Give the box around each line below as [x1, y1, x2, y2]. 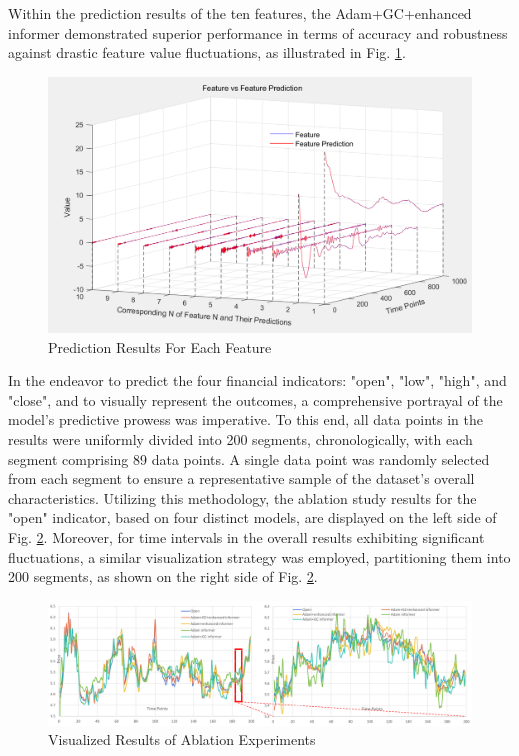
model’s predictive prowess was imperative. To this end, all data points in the [8, 409, 484, 430]
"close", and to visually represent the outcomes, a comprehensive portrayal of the [8, 389, 503, 410]
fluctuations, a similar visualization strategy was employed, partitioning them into [8, 546, 511, 567]
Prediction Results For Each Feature [48, 336, 272, 357]
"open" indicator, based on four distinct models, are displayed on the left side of [8, 507, 497, 528]
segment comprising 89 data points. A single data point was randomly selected [8, 448, 490, 469]
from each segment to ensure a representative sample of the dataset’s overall [8, 468, 475, 489]
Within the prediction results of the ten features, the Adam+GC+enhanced [8, 3, 472, 23]
